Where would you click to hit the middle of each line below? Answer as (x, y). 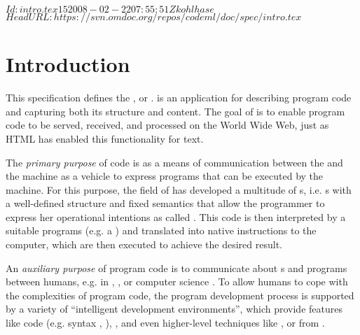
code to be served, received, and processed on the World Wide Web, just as (167, 125)
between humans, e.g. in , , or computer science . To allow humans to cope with (177, 281)
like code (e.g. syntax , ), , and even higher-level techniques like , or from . (165, 323)
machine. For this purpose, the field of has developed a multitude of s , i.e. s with (179, 189)
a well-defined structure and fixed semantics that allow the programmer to (165, 203)
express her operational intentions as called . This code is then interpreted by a (176, 216)
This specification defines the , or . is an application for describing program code (179, 98)
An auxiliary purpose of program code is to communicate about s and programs (176, 268)
